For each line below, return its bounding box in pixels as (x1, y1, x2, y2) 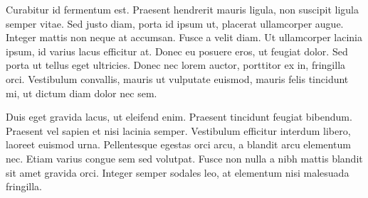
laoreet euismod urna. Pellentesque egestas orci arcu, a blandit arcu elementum (6, 137, 351, 152)
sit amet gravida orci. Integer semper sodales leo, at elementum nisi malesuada (6, 165, 349, 180)
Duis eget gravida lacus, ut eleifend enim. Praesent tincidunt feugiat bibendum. (6, 109, 352, 124)
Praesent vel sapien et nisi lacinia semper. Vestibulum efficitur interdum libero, (6, 123, 351, 138)
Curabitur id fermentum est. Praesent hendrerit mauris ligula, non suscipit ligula (6, 2, 359, 16)
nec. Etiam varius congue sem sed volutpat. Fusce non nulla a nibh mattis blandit (6, 150, 363, 165)
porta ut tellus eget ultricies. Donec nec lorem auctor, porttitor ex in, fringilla (6, 57, 346, 72)
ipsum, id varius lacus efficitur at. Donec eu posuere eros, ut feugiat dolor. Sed (6, 43, 348, 58)
